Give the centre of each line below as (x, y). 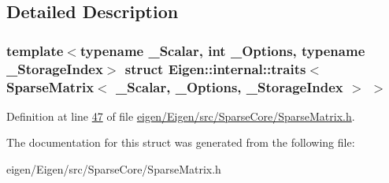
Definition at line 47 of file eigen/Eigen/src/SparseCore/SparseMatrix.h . (181, 116)
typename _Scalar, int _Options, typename (222, 50)
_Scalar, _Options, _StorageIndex (229, 86)
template (35, 50)
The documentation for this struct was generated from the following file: (181, 142)
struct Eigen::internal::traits (215, 68)
